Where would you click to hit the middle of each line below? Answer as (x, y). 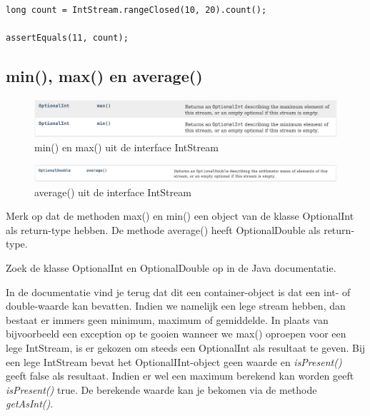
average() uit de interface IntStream (113, 192)
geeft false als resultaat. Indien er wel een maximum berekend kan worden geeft (180, 376)
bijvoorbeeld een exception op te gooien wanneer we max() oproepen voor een (176, 334)
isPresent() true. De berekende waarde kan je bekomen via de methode (161, 389)
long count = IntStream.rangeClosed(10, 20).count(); (136, 10)
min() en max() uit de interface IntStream (126, 147)
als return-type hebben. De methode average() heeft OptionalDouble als (163, 229)
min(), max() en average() (104, 76)
